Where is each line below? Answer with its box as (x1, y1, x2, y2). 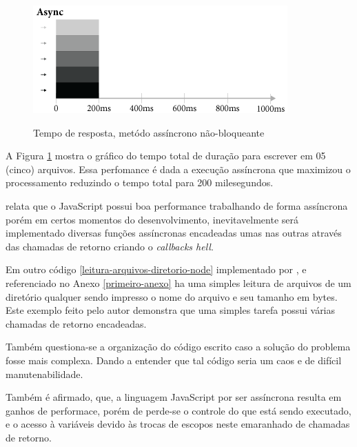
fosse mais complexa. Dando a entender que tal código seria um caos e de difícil (6, 352, 342, 367)
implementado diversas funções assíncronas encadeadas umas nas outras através (6, 226, 342, 240)
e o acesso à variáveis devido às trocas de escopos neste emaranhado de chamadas (6, 417, 350, 431)
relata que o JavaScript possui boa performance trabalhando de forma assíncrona (6, 198, 348, 212)
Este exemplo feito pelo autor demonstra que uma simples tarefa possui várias (6, 303, 336, 317)
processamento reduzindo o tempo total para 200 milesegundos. (6, 175, 274, 190)
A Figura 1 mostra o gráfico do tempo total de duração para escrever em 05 (6, 148, 326, 163)
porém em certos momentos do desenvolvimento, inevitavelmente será (6, 212, 299, 226)
